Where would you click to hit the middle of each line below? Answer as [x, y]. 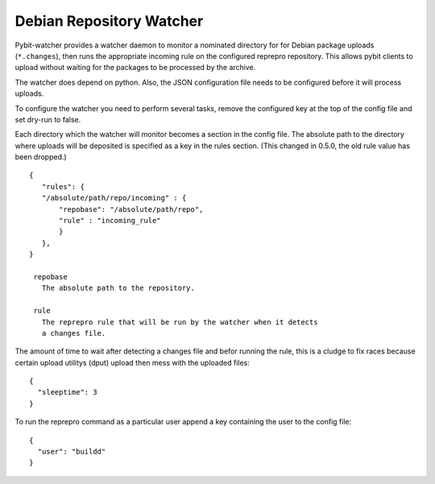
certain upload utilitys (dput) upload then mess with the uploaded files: [132, 362]
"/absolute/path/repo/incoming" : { [114, 198]
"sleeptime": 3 [67, 392]
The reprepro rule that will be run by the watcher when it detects [180, 322]
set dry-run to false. [48, 119]
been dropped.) [41, 157]
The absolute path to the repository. [118, 288]
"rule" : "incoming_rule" [110, 221]
